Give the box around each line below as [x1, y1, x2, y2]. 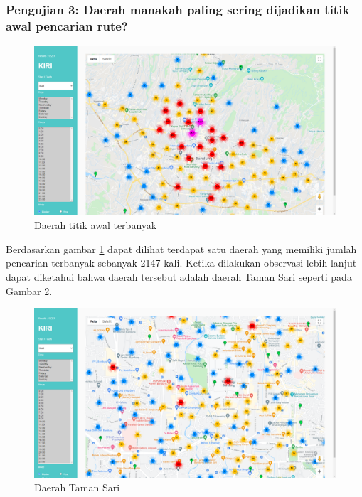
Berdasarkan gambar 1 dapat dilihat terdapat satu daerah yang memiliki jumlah [6, 241, 357, 256]
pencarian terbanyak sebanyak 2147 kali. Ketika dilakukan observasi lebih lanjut [6, 255, 357, 270]
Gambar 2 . [6, 283, 53, 298]
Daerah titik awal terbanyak [34, 218, 157, 233]
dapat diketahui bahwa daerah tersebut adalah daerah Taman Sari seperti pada [6, 269, 352, 284]
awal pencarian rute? [6, 16, 128, 34]
